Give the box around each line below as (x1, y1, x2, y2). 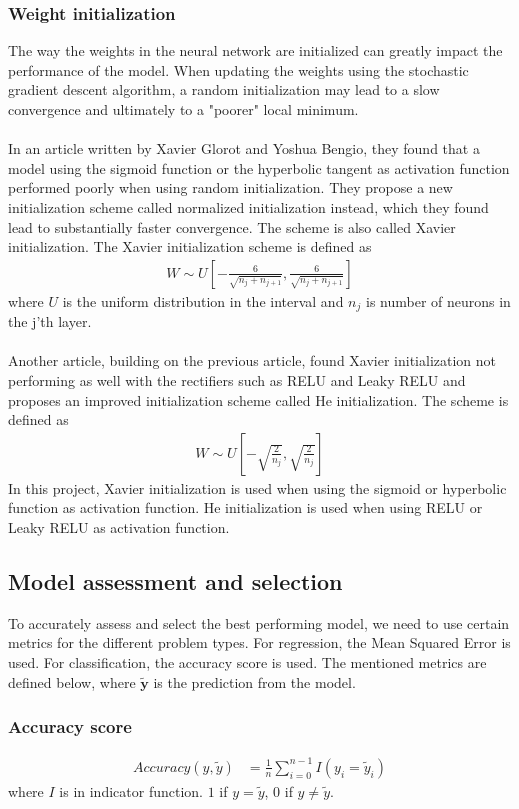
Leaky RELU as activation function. (8, 517, 230, 538)
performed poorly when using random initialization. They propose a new (8, 177, 453, 198)
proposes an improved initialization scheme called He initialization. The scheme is (8, 389, 509, 410)
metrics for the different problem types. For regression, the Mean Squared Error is (8, 632, 511, 653)
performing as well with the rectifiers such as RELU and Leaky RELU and (8, 370, 466, 391)
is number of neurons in (365, 290, 511, 311)
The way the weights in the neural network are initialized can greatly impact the (8, 40, 503, 61)
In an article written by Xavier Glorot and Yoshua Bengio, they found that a (8, 138, 480, 159)
